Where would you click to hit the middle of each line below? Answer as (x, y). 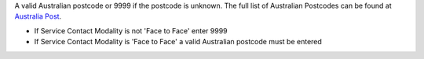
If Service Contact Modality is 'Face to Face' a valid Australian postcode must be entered (178, 42)
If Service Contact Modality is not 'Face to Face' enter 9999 (131, 30)
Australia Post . (38, 16)
